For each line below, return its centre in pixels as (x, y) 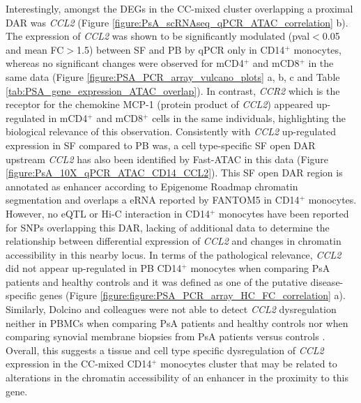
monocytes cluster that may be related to (249, 364)
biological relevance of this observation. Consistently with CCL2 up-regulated (171, 131)
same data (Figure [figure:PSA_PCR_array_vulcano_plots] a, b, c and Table (173, 76)
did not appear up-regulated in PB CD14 (94, 268)
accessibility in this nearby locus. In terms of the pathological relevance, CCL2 (174, 254)
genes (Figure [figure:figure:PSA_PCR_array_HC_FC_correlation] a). (192, 295)
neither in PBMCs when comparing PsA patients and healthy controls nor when (177, 322)
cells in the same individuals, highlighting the (249, 117)
